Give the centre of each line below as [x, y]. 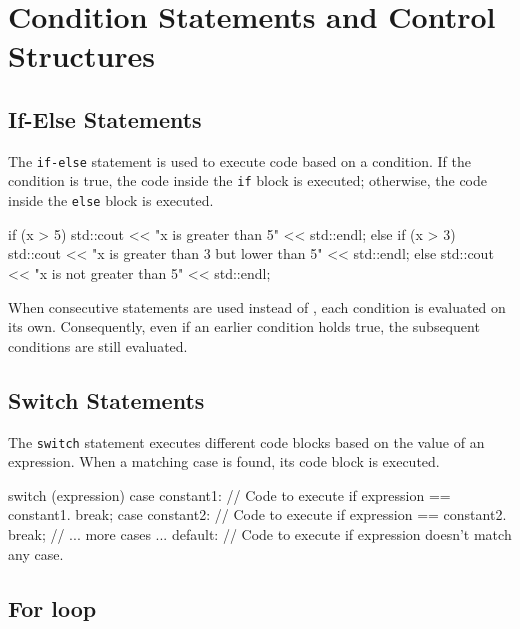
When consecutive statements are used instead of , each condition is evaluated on [257, 306]
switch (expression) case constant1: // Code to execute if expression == [229, 494]
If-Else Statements [105, 118]
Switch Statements [106, 399]
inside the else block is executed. [111, 200]
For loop [52, 607]
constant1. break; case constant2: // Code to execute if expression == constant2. [257, 514]
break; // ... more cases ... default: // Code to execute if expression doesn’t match [260, 533]
